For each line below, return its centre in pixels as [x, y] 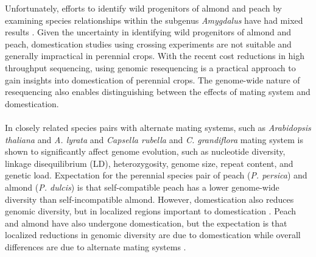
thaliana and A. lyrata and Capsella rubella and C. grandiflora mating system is [154, 139]
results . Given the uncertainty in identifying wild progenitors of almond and [148, 32]
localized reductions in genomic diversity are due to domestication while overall [153, 235]
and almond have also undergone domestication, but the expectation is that [146, 223]
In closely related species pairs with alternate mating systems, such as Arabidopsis [158, 127]
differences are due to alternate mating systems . [96, 246]
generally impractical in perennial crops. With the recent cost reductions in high [155, 56]
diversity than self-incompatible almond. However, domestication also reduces [149, 199]
